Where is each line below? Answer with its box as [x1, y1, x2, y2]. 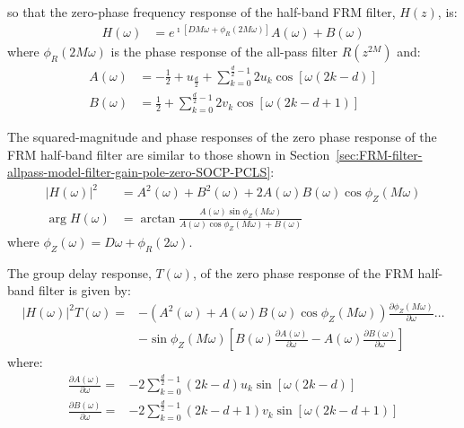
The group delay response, [7, 263, 152, 282]
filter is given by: [39, 281, 131, 300]
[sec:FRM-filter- [336, 144, 423, 163]
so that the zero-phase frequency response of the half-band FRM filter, [7, 3, 396, 21]
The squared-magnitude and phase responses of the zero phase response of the [7, 127, 437, 146]
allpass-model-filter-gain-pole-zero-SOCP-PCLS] [7, 162, 271, 181]
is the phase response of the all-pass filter [110, 42, 338, 61]
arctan [140, 212, 176, 225]
